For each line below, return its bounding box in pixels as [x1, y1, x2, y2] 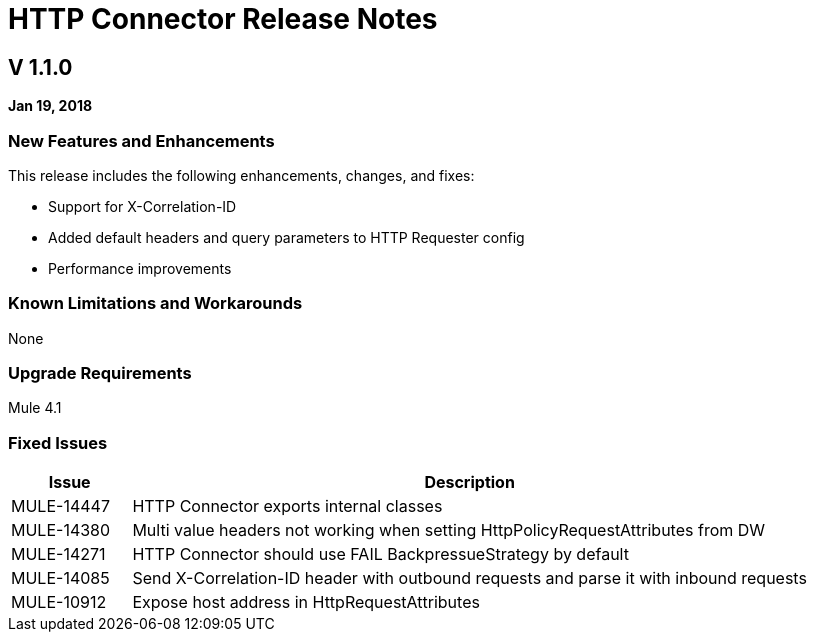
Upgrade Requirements [8, 363, 192, 384]
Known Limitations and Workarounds [8, 293, 303, 314]
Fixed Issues [8, 432, 108, 453]
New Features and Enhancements [8, 130, 275, 151]
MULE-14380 [11, 520, 111, 541]
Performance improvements [48, 259, 232, 277]
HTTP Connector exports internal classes [132, 496, 443, 517]
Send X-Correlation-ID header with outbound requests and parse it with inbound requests [132, 568, 807, 589]
